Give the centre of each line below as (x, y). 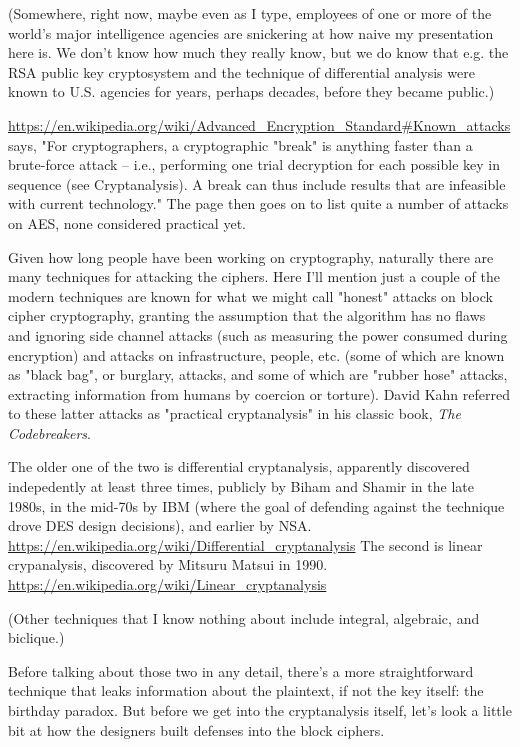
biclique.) (36, 637)
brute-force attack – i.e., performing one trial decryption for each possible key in (254, 164)
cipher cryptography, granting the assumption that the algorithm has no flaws (247, 315)
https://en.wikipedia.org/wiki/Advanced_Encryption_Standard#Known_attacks (259, 124)
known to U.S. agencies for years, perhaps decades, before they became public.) (251, 91)
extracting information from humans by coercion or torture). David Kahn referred (259, 393)
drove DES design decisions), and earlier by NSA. (160, 525)
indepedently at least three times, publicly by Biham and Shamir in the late (241, 486)
